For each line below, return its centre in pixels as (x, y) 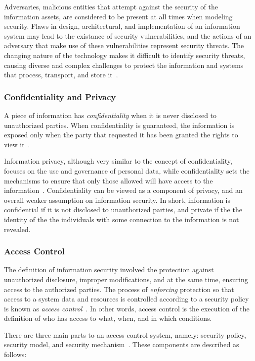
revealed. (17, 229)
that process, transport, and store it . (61, 75)
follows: (15, 354)
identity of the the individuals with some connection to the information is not (122, 219)
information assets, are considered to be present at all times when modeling (118, 16)
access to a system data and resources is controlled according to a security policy (127, 299)
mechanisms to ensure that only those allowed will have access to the (108, 180)
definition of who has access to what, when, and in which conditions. (108, 318)
